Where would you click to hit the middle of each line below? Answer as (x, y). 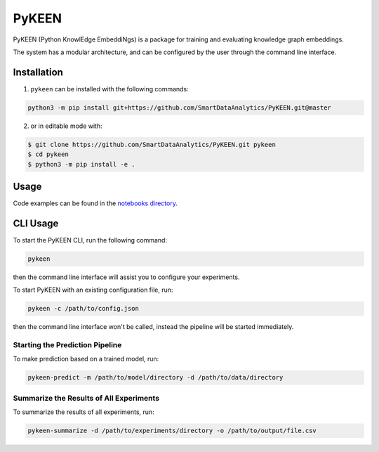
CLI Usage (36, 223)
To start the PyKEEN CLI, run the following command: (90, 240)
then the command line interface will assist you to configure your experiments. (126, 277)
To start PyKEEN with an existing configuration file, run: (93, 290)
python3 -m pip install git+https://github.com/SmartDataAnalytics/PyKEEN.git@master (179, 108)
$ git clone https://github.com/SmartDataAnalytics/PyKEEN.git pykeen (152, 144)
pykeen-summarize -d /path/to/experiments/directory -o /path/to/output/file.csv (172, 431)
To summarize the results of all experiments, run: (84, 412)
